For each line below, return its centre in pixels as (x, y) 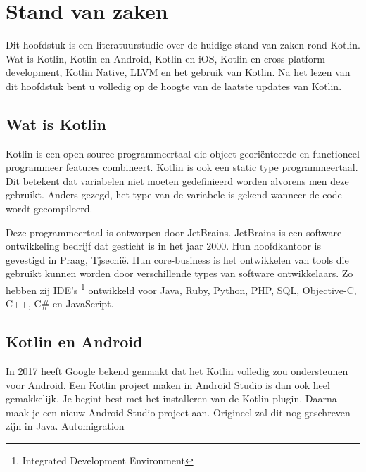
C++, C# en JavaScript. (60, 304)
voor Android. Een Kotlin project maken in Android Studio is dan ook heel (168, 384)
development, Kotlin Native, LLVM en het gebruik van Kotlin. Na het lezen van (178, 72)
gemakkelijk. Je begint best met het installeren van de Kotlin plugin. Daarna (171, 398)
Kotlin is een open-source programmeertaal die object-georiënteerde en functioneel (183, 153)
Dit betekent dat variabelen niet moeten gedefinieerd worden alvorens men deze (177, 180)
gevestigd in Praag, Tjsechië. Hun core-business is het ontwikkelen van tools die (177, 259)
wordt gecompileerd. (49, 209)
